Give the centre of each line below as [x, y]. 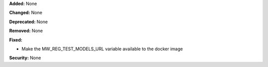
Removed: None [26, 31]
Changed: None [26, 13]
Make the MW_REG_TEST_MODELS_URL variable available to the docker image [102, 49]
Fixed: [16, 40]
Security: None [25, 58]
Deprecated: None [29, 22]
